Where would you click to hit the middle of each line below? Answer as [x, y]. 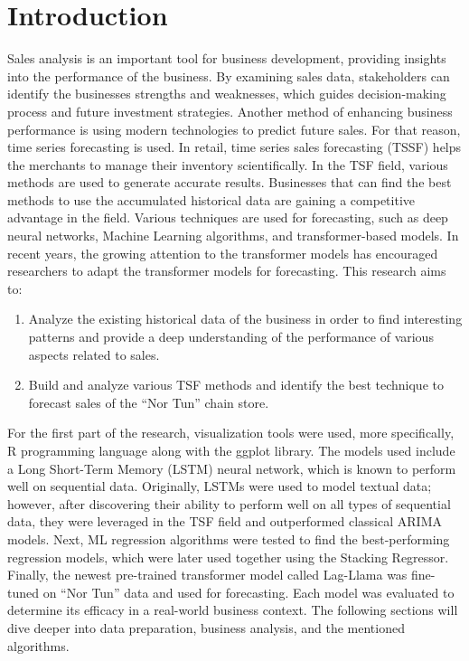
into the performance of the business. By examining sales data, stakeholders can [229, 76]
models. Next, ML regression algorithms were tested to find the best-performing [229, 538]
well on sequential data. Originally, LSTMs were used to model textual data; [220, 486]
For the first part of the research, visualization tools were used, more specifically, [231, 433]
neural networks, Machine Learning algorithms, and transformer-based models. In [233, 236]
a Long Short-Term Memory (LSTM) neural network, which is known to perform [232, 468]
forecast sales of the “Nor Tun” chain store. [149, 402]
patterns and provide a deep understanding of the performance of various [231, 337]
